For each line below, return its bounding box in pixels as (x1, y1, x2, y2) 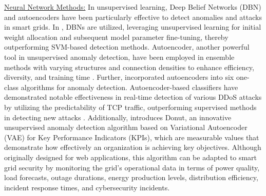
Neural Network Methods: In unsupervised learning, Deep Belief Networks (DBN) (4, 2, 261, 12)
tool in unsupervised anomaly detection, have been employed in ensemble (4, 51, 235, 62)
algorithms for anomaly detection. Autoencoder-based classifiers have (21, 81, 238, 92)
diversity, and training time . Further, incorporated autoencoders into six (4, 72, 234, 82)
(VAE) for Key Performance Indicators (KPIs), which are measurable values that (4, 132, 259, 142)
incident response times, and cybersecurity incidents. (4, 182, 170, 192)
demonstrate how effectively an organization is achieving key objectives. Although (4, 142, 261, 153)
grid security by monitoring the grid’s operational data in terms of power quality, (4, 162, 260, 172)
